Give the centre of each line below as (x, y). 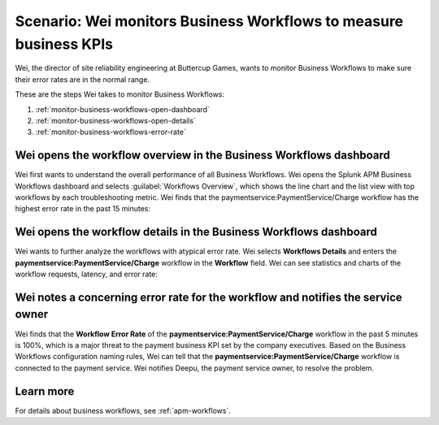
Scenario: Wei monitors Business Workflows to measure (209, 21)
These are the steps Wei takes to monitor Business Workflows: (120, 94)
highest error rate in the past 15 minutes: (83, 209)
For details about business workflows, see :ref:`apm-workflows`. (123, 410)
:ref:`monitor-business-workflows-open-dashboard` (123, 109)
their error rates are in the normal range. (83, 79)
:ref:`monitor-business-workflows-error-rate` (111, 132)
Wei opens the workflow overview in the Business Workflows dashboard (202, 156)
